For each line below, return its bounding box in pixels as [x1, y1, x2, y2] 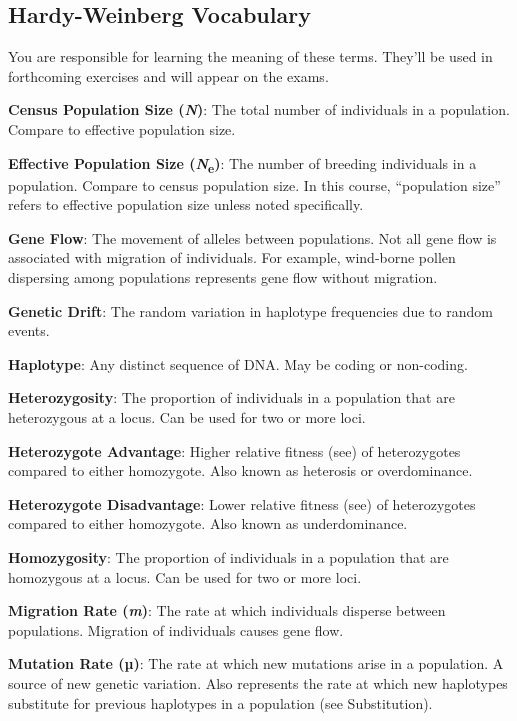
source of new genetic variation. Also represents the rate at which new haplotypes [8, 672, 508, 693]
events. [8, 320, 50, 341]
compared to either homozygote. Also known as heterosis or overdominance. [8, 460, 473, 481]
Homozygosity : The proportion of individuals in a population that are [8, 547, 449, 568]
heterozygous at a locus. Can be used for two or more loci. [8, 407, 366, 428]
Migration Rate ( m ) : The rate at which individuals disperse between [8, 600, 446, 621]
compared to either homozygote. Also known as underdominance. [8, 513, 408, 534]
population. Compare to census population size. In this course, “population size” [8, 174, 501, 195]
